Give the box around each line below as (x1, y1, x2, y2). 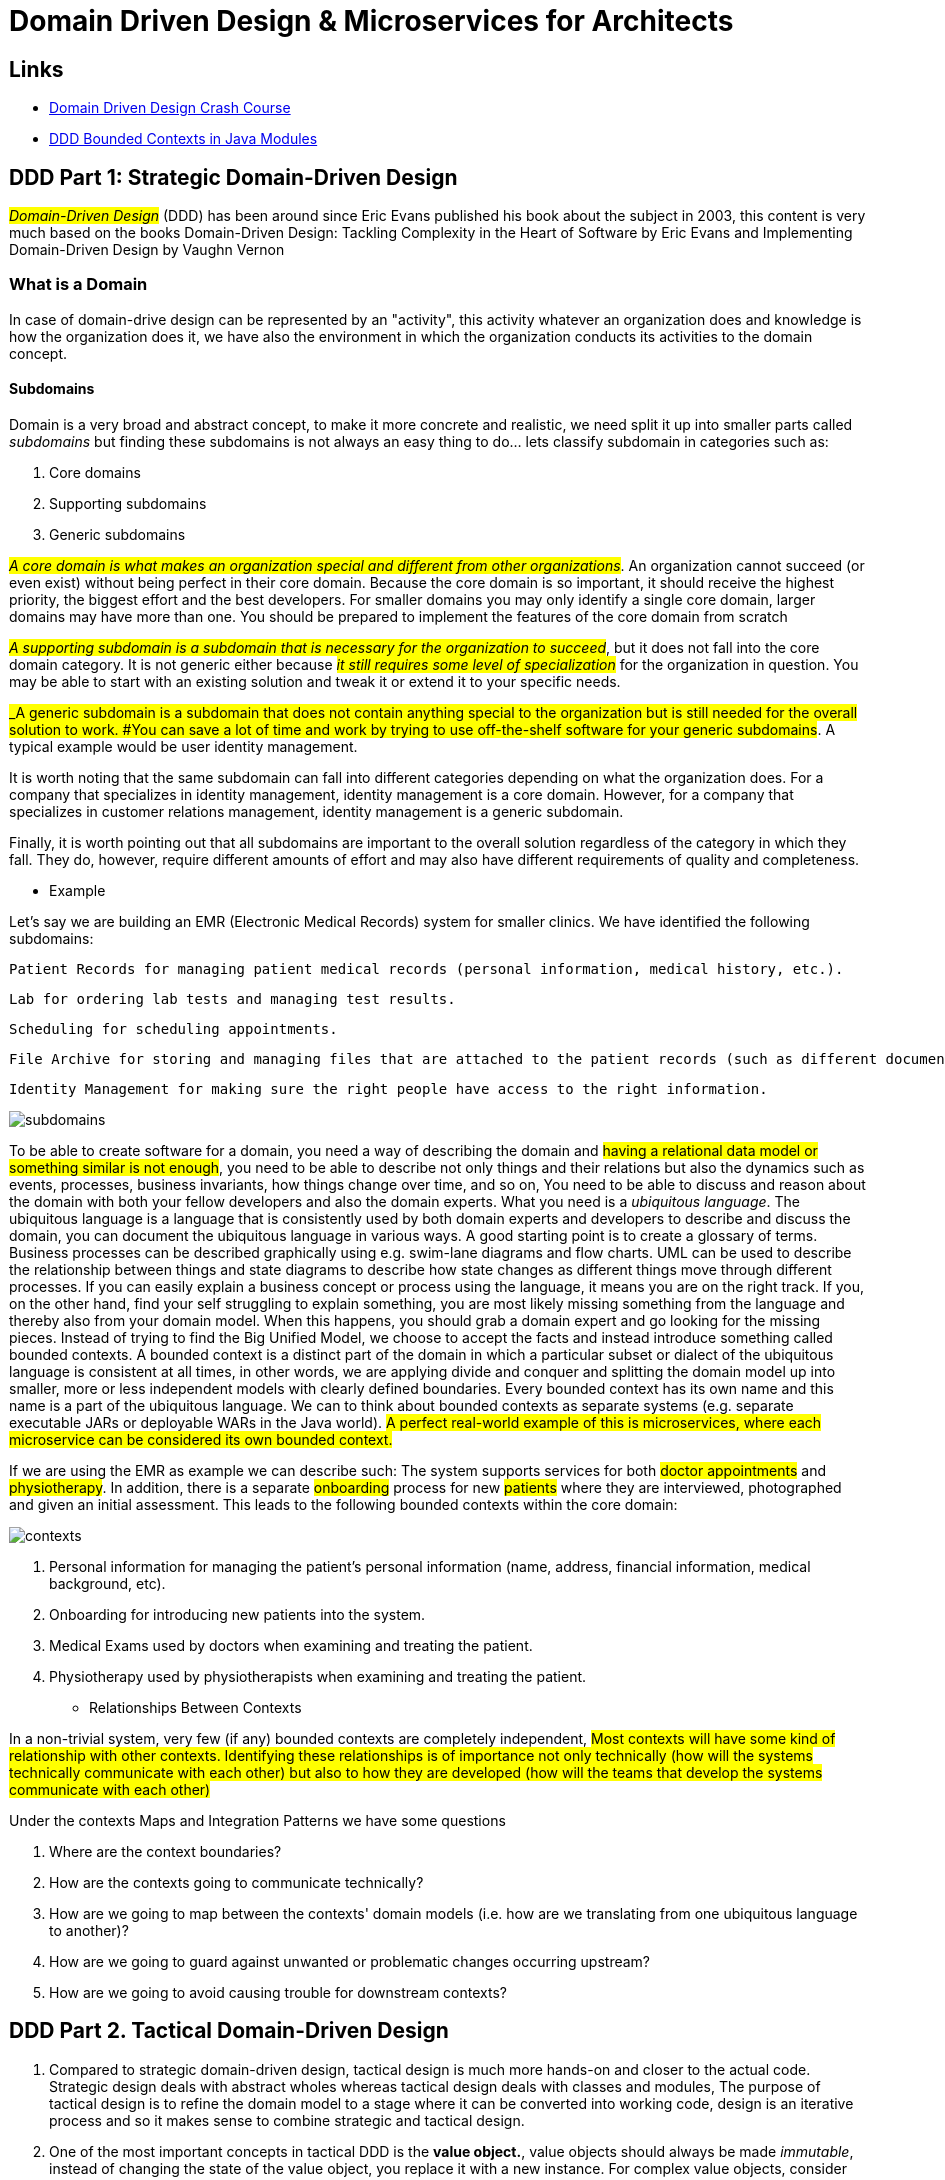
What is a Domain (9, 274, 148, 295)
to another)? (49, 1921, 129, 1939)
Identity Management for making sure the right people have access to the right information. (9, 1080, 768, 1097)
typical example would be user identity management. (9, 737, 358, 755)
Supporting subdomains (49, 494, 207, 512)
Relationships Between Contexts (89, 1698, 302, 1716)
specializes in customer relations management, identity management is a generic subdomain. (9, 802, 624, 820)
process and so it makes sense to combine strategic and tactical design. (49, 2111, 525, 2129)
